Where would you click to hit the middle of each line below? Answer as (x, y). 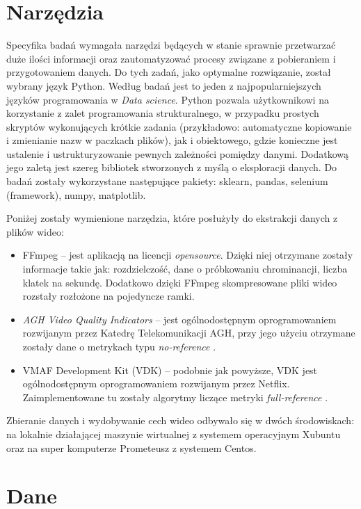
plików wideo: (35, 231)
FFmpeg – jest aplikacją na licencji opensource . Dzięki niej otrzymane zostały (188, 255)
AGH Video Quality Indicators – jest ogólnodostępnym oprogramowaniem (179, 319)
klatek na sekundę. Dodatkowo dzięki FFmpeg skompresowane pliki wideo (180, 282)
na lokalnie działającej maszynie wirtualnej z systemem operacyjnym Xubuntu (174, 434)
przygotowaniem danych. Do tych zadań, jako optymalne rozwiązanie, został (169, 72)
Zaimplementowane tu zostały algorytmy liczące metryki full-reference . (175, 397)
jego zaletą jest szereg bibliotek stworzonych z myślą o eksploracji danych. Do (172, 167)
